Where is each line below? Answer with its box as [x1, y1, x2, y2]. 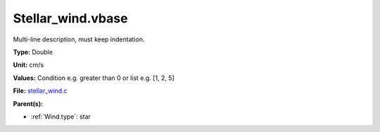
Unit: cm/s [13, 60, 44, 70]
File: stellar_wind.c [13, 86, 68, 95]
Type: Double [13, 48, 53, 56]
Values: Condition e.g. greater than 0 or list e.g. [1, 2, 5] [13, 74, 175, 82]
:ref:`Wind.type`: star [30, 112, 91, 121]
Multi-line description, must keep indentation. [13, 35, 145, 44]
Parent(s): [13, 99, 44, 108]
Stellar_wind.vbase [13, 11, 128, 26]
